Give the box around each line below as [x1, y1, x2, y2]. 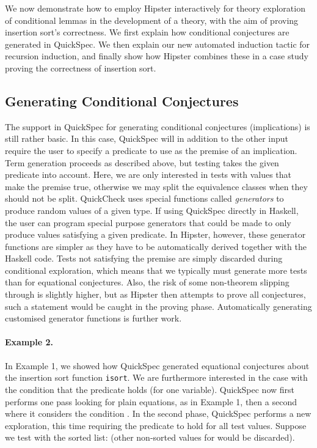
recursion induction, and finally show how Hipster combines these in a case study [5, 50, 308, 62]
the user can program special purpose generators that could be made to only [5, 216, 291, 229]
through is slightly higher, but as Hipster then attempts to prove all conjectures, [5, 288, 306, 301]
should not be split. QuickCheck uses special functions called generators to [5, 192, 284, 205]
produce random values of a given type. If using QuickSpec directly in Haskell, [5, 204, 299, 216]
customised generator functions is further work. [5, 312, 182, 325]
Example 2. [5, 336, 53, 348]
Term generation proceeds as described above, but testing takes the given [5, 156, 279, 169]
